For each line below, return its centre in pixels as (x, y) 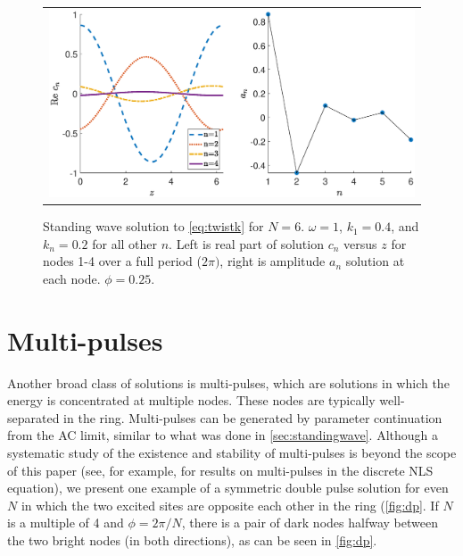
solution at (375, 261)
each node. (72, 278)
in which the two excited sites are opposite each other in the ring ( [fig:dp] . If (230, 505)
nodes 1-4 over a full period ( (122, 261)
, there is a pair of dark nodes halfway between (310, 523)
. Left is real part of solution (246, 243)
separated (33, 417)
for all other (125, 243)
